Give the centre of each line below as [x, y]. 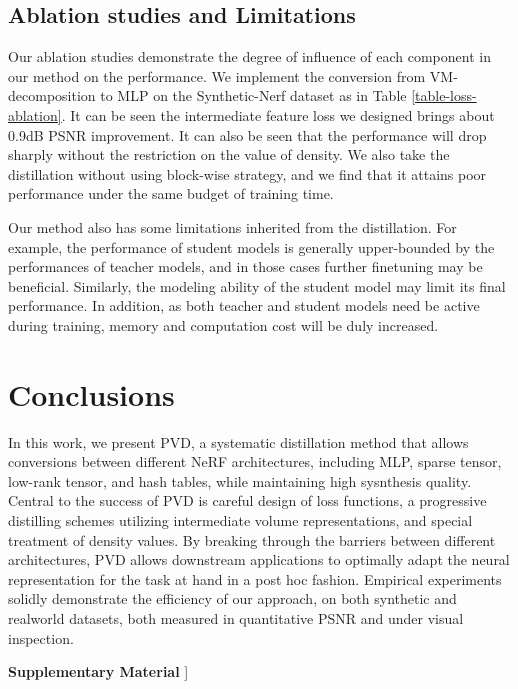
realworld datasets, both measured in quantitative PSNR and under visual [236, 617]
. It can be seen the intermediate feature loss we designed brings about [278, 114]
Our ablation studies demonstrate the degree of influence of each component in [249, 56]
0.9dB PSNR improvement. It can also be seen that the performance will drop [247, 134]
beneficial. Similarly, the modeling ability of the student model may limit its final [257, 285]
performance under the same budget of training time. [171, 193]
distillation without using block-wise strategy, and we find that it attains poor [247, 173]
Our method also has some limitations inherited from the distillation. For [232, 226]
